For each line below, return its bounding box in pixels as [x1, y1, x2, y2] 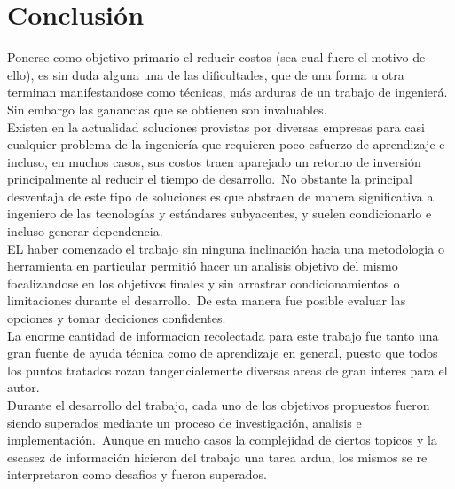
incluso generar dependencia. [7, 222, 163, 241]
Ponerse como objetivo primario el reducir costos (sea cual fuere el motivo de [7, 48, 426, 67]
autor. [7, 378, 40, 397]
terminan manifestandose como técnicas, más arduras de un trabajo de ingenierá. [7, 83, 448, 101]
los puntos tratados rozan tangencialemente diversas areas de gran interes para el [7, 360, 448, 379]
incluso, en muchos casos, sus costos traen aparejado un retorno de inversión [7, 152, 421, 170]
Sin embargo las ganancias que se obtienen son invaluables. [7, 99, 327, 118]
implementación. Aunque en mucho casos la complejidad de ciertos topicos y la [7, 430, 437, 449]
